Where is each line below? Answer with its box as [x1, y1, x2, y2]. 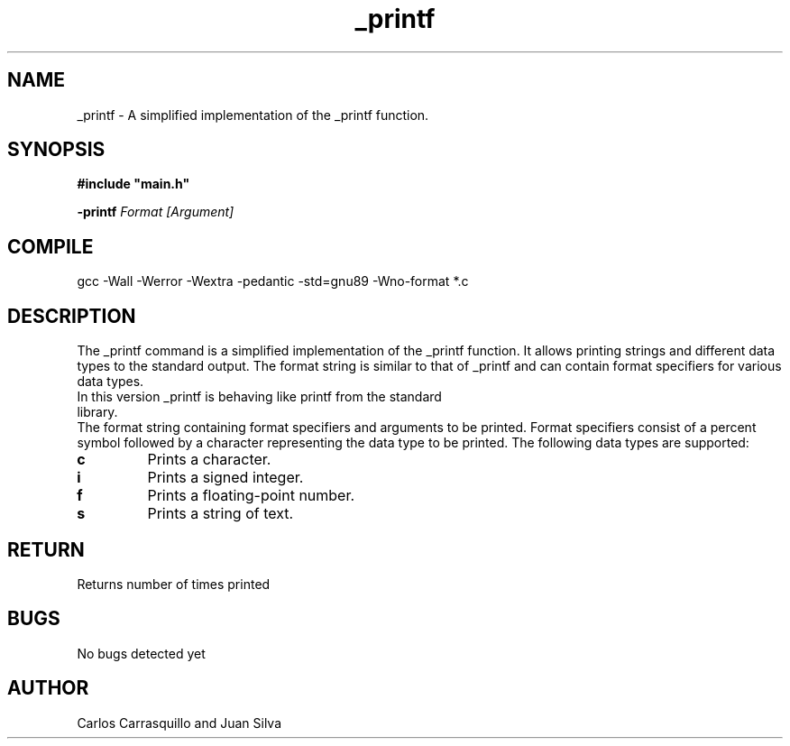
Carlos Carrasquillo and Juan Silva [77, 714, 282, 731]
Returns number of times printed [77, 576, 271, 592]
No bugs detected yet [77, 645, 206, 661]
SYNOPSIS [7, 138, 106, 161]
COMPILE [7, 235, 94, 258]
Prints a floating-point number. [147, 486, 355, 505]
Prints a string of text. [147, 504, 294, 523]
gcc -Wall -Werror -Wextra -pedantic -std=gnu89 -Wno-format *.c [77, 273, 469, 290]
